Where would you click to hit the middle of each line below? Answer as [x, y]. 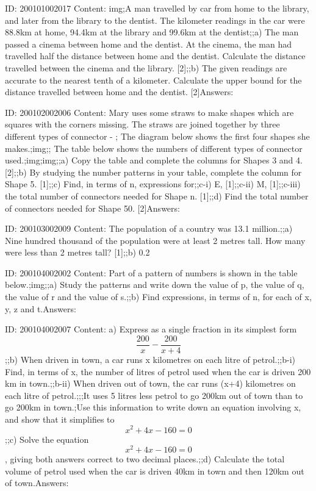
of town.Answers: [37, 483]
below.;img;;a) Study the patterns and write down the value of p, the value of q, [155, 285]
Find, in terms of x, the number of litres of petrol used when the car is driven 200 [158, 371]
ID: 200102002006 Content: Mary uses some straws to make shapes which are [149, 112]
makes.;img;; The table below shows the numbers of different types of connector [154, 148]
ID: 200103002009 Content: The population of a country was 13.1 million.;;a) [149, 228]
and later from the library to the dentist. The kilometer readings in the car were [155, 20]
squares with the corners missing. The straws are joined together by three [142, 124]
